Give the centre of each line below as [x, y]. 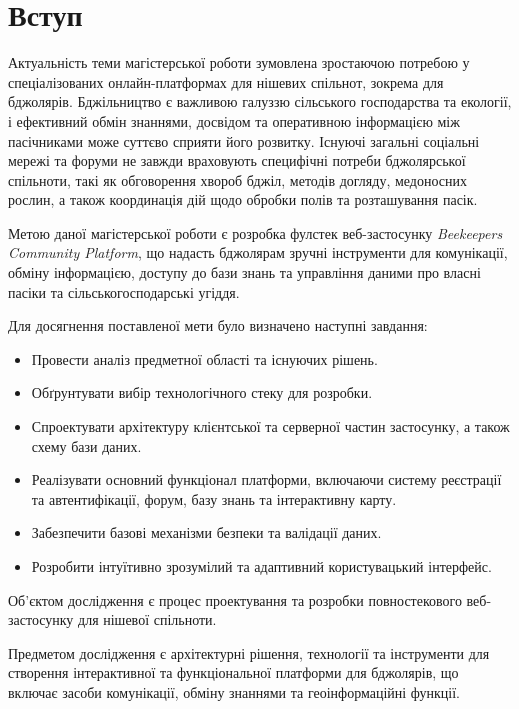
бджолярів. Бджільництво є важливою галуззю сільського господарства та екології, [260, 101]
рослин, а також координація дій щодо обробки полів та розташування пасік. [243, 199]
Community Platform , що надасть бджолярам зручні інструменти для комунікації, [258, 252]
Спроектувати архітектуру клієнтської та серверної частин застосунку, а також [270, 426]
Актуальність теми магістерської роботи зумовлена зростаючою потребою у [239, 62]
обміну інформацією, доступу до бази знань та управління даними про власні [244, 272]
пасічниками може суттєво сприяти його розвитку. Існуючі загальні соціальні [244, 140]
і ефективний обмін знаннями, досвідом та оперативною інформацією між [234, 120]
